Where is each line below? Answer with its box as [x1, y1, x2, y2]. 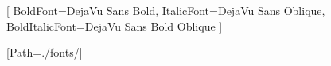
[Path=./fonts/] [6, 44, 83, 60]
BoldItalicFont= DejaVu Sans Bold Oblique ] [6, 17, 223, 34]
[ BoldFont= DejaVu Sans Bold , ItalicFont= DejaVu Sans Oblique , [6, 2, 325, 18]
